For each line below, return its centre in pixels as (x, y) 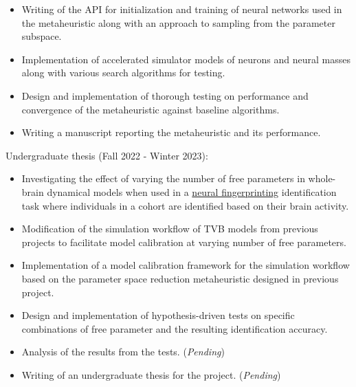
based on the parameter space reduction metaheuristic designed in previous (180, 278)
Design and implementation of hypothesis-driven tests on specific (158, 315)
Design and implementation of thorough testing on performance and (165, 95)
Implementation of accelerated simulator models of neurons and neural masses (186, 59)
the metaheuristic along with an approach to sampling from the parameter (178, 22)
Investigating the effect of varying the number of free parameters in (163, 178)
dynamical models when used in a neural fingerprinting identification (192, 191)
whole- (322, 178)
